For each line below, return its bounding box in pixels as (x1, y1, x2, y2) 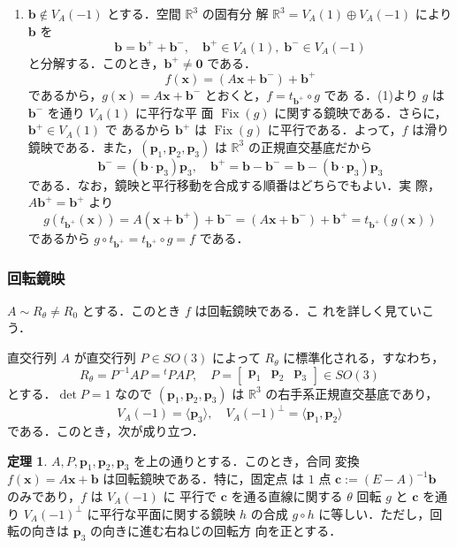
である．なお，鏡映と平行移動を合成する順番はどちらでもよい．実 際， (27, 175, 440, 194)
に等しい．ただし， (318, 504, 430, 522)
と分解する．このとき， (27, 53, 164, 72)
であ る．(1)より (324, 85, 418, 103)
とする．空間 (107, 4, 181, 22)
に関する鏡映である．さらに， (274, 103, 447, 121)
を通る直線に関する (231, 486, 343, 505)
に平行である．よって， (267, 120, 402, 139)
